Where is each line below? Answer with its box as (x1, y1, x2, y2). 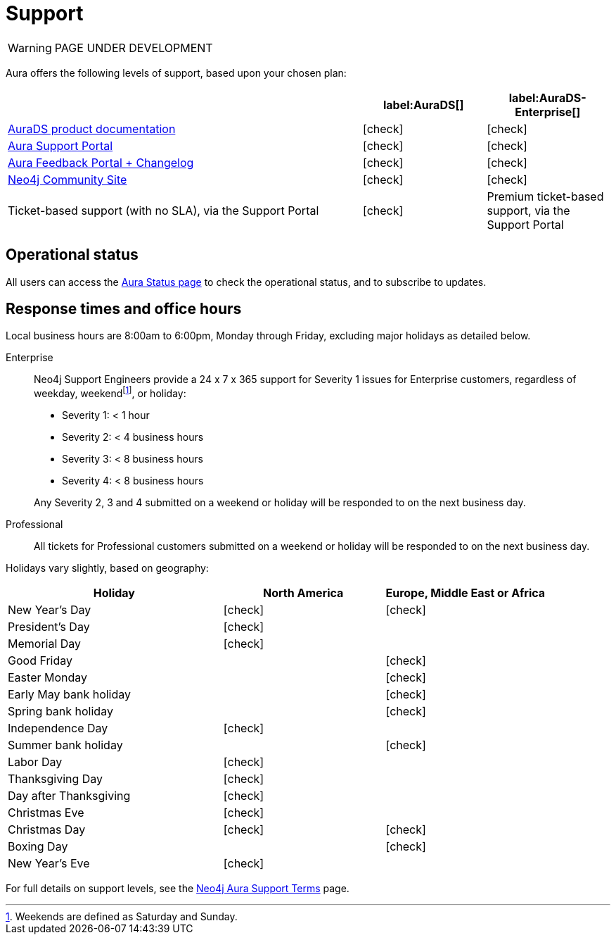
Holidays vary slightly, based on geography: (6, 562, 209, 575)
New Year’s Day (8, 603, 91, 618)
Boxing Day (8, 839, 68, 854)
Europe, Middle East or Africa (385, 586, 546, 601)
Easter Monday (8, 670, 88, 685)
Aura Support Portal (8, 138, 113, 153)
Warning (8, 40, 52, 55)
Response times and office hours (6, 300, 242, 318)
